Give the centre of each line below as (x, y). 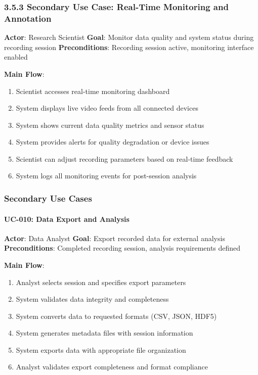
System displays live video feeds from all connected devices (107, 108)
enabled (16, 57)
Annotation (28, 18)
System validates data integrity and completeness (92, 299)
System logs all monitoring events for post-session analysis (106, 176)
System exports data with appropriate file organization (101, 349)
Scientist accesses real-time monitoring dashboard (93, 91)
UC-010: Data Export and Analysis (67, 219)
